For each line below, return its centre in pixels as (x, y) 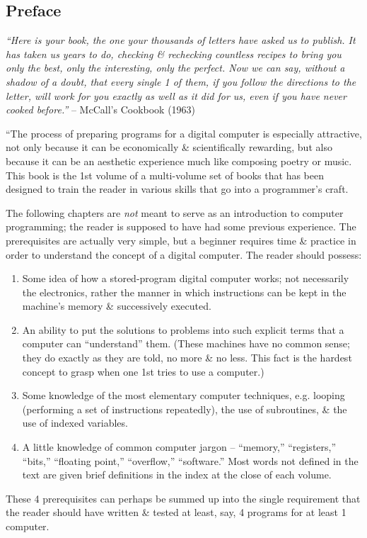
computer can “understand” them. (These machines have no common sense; (186, 343)
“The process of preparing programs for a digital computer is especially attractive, (184, 133)
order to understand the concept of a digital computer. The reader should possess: (184, 254)
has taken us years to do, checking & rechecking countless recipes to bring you (174, 54)
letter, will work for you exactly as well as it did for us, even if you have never (176, 95)
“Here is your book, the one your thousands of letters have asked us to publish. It (181, 40)
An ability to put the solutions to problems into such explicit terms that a (183, 329)
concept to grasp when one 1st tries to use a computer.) (143, 371)
